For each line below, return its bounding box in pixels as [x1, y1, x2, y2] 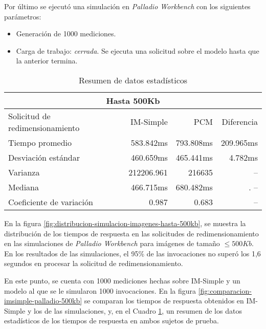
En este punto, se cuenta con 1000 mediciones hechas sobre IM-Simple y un [4, 275, 240, 286]
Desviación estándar [8, 151, 80, 163]
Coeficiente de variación [8, 195, 93, 208]
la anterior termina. [16, 55, 78, 66]
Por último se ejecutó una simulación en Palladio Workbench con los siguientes [4, 1, 251, 11]
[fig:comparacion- [198, 285, 252, 296]
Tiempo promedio [8, 136, 72, 148]
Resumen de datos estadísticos [78, 74, 188, 86]
